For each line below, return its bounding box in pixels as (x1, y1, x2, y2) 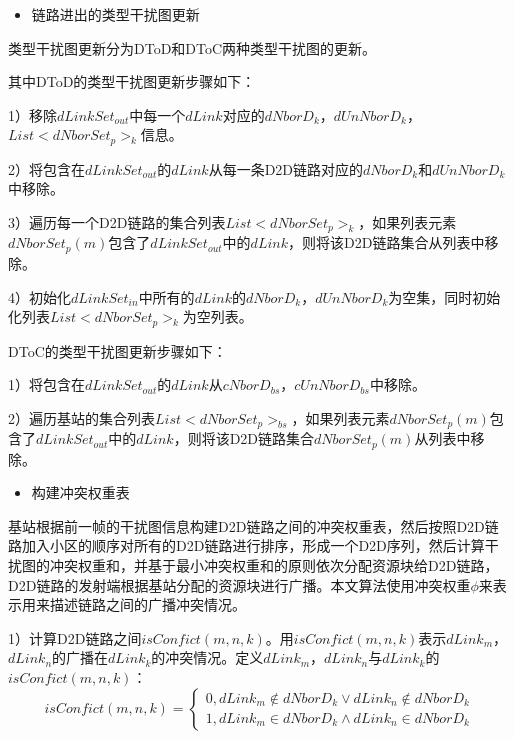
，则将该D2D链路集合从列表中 (287, 232, 485, 253)
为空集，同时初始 (388, 286, 501, 307)
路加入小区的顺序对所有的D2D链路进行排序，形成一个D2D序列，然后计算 (8, 535, 485, 556)
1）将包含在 (8, 374, 85, 395)
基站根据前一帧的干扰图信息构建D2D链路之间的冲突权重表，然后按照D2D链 (8, 515, 499, 536)
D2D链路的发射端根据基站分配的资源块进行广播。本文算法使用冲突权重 (8, 574, 471, 595)
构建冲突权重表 (31, 482, 130, 503)
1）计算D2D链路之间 (8, 627, 142, 648)
